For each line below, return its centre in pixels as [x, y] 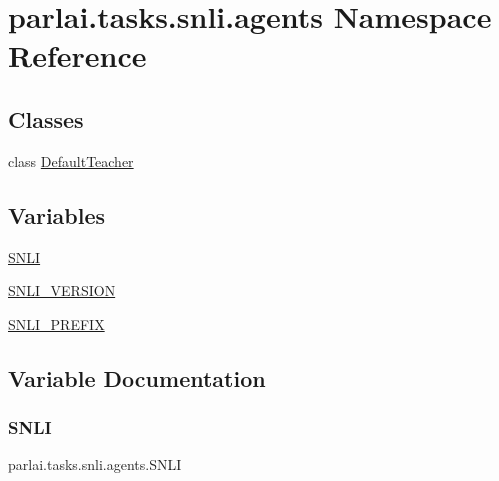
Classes [46, 118]
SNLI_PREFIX [56, 323]
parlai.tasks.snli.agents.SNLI [95, 464]
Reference [77, 55]
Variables [57, 214]
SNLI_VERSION [62, 290]
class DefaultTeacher [71, 160]
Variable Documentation [137, 377]
